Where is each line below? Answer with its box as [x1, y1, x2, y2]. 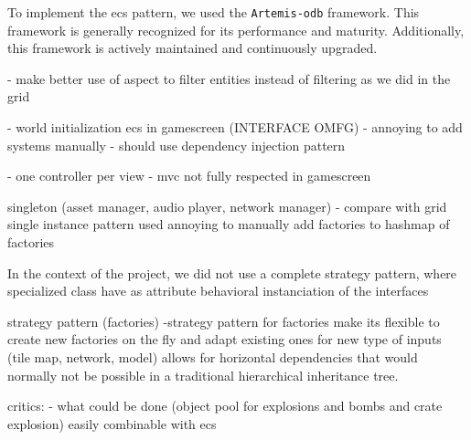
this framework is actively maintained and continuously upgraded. [7, 38, 378, 58]
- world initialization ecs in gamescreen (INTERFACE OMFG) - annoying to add [7, 118, 463, 137]
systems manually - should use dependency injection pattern [7, 135, 346, 154]
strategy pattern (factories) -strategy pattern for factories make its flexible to [7, 311, 440, 330]
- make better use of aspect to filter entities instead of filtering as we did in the [7, 68, 451, 88]
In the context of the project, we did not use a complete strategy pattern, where [7, 263, 457, 282]
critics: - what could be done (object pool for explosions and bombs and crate [7, 396, 443, 415]
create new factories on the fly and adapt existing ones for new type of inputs [7, 330, 442, 349]
